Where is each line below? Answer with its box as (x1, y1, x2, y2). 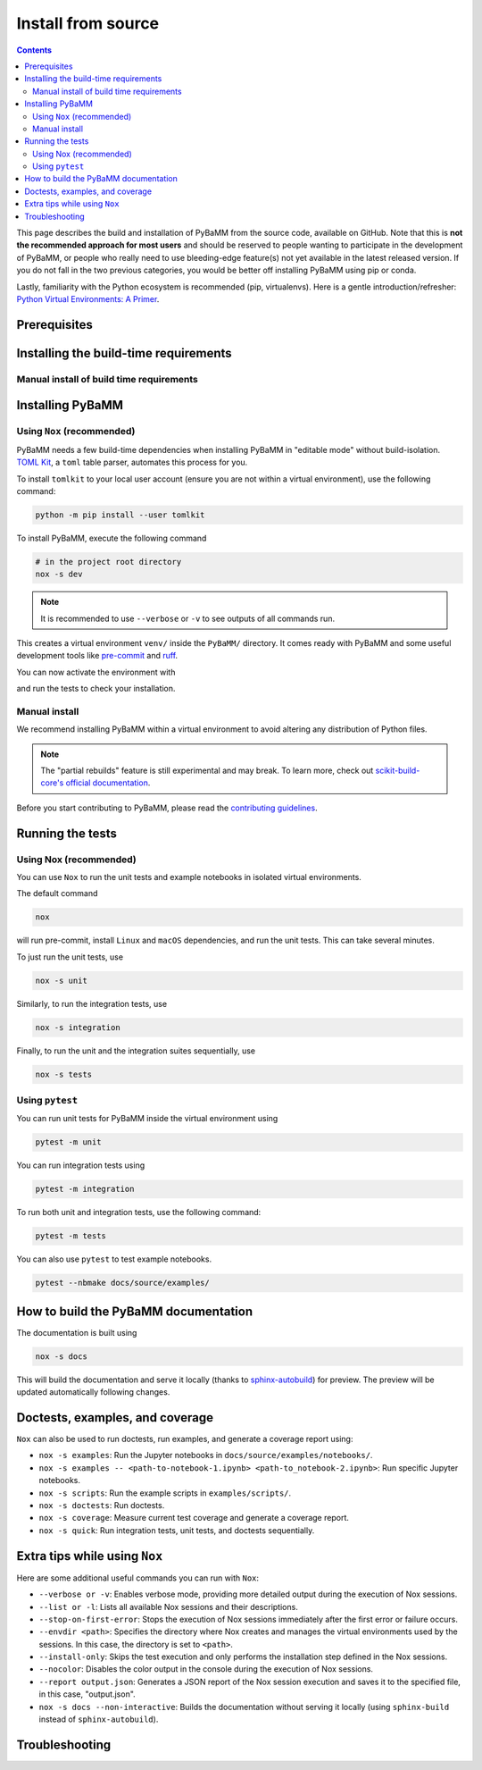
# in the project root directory (35, 557, 182, 566)
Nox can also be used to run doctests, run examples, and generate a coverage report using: (16, 1434, 353, 1445)
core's (40, 777, 64, 788)
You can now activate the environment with (16, 667, 176, 677)
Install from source (16, 13, 160, 33)
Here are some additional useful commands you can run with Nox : (16, 1573, 259, 1583)
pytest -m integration (35, 1184, 135, 1195)
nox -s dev (35, 569, 83, 580)
